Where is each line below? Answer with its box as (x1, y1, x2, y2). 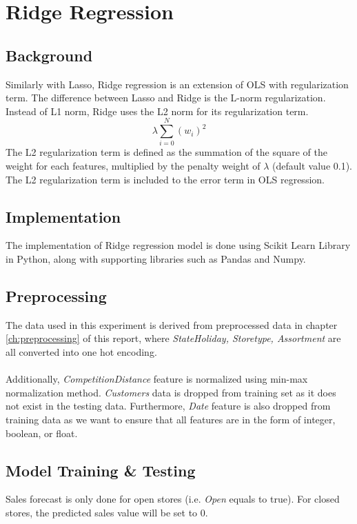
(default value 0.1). (272, 159, 353, 173)
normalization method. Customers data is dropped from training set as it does (6, 385, 336, 399)
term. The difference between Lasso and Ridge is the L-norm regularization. (6, 90, 326, 105)
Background (6, 44, 93, 65)
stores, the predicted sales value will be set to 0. (6, 505, 208, 519)
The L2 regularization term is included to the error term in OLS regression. (6, 172, 325, 186)
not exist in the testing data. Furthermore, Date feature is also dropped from (6, 399, 331, 413)
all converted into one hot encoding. (6, 345, 157, 359)
